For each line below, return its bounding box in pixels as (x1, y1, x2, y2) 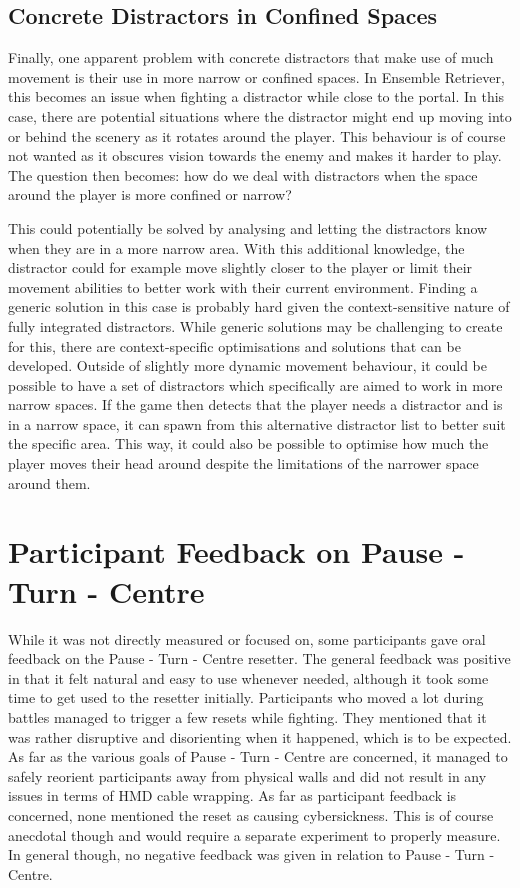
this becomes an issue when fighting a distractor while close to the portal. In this (8, 86, 505, 107)
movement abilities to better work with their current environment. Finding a (8, 276, 478, 297)
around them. (8, 472, 91, 493)
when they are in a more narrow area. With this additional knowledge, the (8, 237, 465, 258)
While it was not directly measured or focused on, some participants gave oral (8, 628, 486, 649)
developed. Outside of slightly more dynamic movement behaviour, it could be (8, 355, 487, 376)
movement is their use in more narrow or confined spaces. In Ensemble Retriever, (8, 66, 505, 87)
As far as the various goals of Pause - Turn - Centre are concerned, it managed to (8, 746, 508, 767)
